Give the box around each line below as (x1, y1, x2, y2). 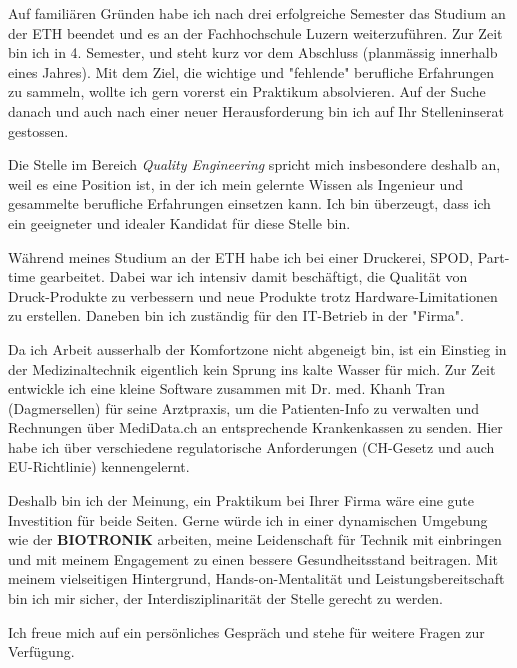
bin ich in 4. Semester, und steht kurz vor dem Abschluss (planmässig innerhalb (8, 42, 498, 63)
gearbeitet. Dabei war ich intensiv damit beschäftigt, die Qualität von (39, 266, 468, 287)
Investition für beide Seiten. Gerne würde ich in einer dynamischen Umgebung (8, 509, 488, 530)
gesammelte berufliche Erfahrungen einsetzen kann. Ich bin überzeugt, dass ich (8, 193, 491, 214)
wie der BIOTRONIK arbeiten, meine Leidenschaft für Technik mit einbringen (8, 529, 502, 550)
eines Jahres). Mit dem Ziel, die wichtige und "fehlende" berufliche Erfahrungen (8, 61, 495, 82)
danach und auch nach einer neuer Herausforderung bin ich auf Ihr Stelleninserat (8, 100, 504, 121)
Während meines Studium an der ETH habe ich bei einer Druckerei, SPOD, (8, 246, 474, 267)
